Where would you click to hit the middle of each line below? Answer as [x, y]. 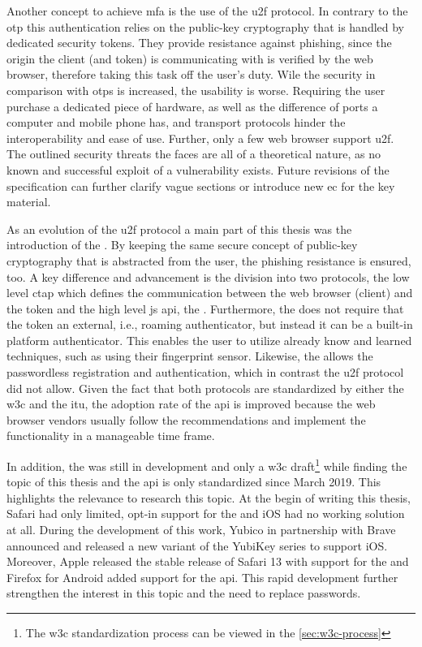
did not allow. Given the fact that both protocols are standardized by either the [205, 388]
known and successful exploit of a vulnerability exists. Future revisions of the [198, 169]
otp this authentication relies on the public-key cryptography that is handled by [206, 26]
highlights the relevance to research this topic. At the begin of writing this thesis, [209, 497]
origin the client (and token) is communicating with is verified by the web [190, 58]
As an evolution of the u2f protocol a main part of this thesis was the [179, 229]
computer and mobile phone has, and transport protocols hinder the [176, 122]
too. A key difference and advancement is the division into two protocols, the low [208, 276]
